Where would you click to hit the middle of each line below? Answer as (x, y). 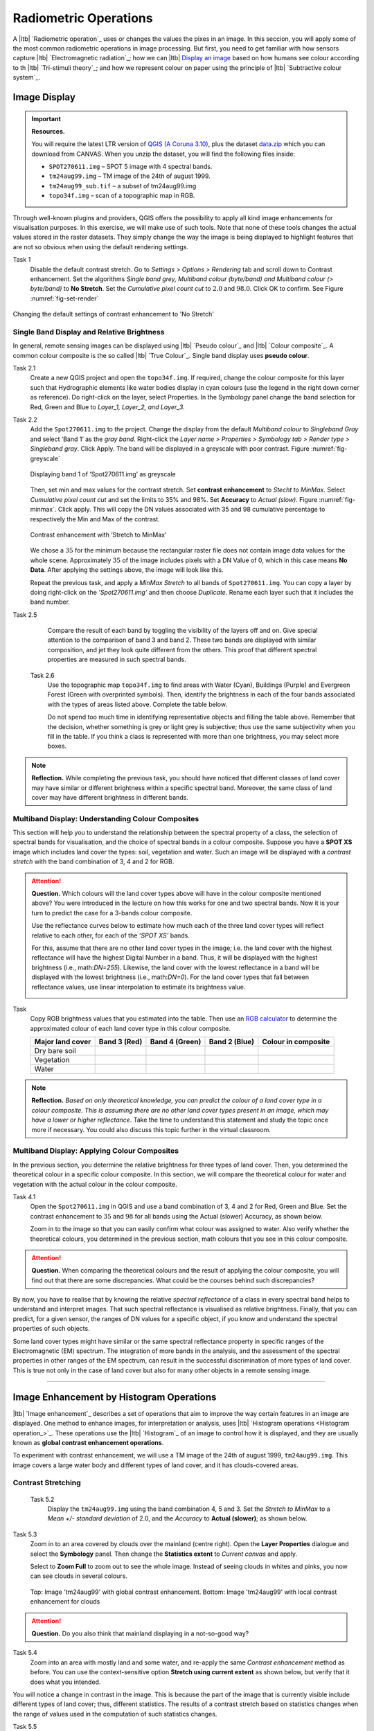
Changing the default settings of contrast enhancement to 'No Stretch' (114, 314)
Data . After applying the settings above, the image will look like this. (127, 570)
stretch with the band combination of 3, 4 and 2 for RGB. (93, 861)
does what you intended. (65, 1682)
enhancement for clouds (65, 1602)
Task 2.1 (24, 368)
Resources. (48, 131)
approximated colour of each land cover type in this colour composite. (131, 1028)
